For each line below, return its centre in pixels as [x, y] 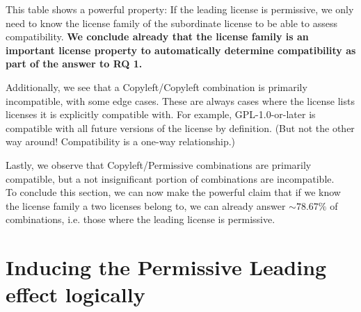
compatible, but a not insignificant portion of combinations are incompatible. [170, 178]
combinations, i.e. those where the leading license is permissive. [141, 219]
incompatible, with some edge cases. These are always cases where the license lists [180, 100]
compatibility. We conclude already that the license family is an [157, 36]
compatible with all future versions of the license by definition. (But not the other [180, 128]
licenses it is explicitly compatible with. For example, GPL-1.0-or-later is [161, 114]
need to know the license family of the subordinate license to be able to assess [171, 23]
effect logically [75, 294]
